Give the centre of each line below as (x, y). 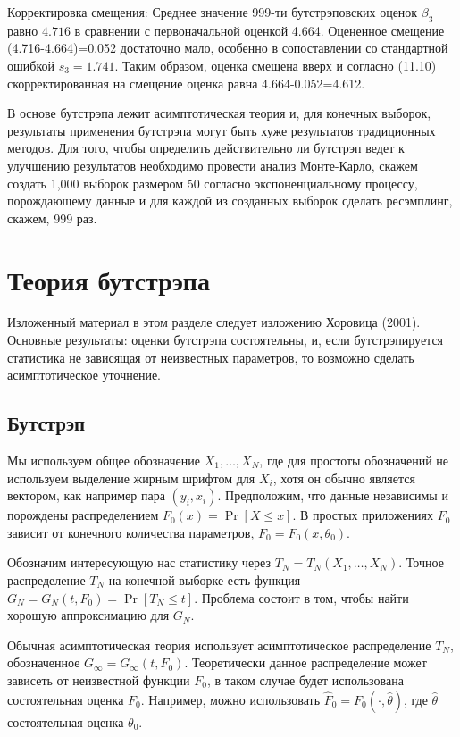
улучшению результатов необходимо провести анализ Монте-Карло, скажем (213, 165)
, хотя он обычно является (344, 477)
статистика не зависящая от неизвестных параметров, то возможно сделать (211, 357)
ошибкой (31, 65)
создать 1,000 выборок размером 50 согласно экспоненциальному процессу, (213, 183)
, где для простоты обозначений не (354, 461)
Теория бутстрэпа (109, 279)
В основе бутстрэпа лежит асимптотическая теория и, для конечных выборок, (219, 113)
